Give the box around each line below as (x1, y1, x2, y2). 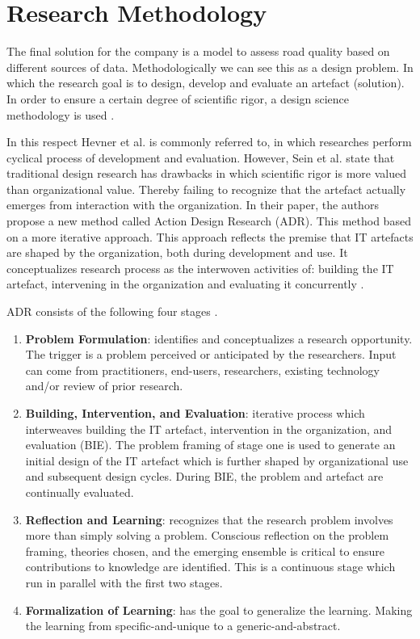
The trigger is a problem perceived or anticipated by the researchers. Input (25, 346, 397, 363)
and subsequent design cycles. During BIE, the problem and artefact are (25, 468, 384, 485)
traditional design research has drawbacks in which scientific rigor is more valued (6, 165, 406, 182)
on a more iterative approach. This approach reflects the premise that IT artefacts (6, 228, 414, 245)
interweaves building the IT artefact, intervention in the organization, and (25, 420, 393, 437)
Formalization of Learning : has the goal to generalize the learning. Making (25, 601, 413, 618)
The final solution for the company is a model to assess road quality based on (6, 43, 390, 60)
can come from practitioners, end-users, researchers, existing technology (25, 361, 380, 378)
